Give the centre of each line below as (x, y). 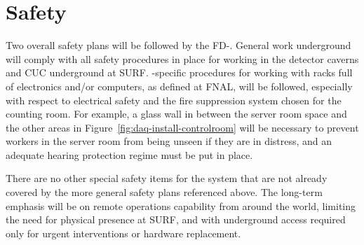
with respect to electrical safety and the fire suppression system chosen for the (174, 100)
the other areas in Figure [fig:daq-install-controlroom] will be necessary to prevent (182, 127)
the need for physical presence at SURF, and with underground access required (176, 219)
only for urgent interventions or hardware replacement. (123, 233)
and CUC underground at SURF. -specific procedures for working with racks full (179, 72)
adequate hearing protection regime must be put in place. (129, 154)
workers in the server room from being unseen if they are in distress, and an (169, 141)
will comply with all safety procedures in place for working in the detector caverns (182, 58)
